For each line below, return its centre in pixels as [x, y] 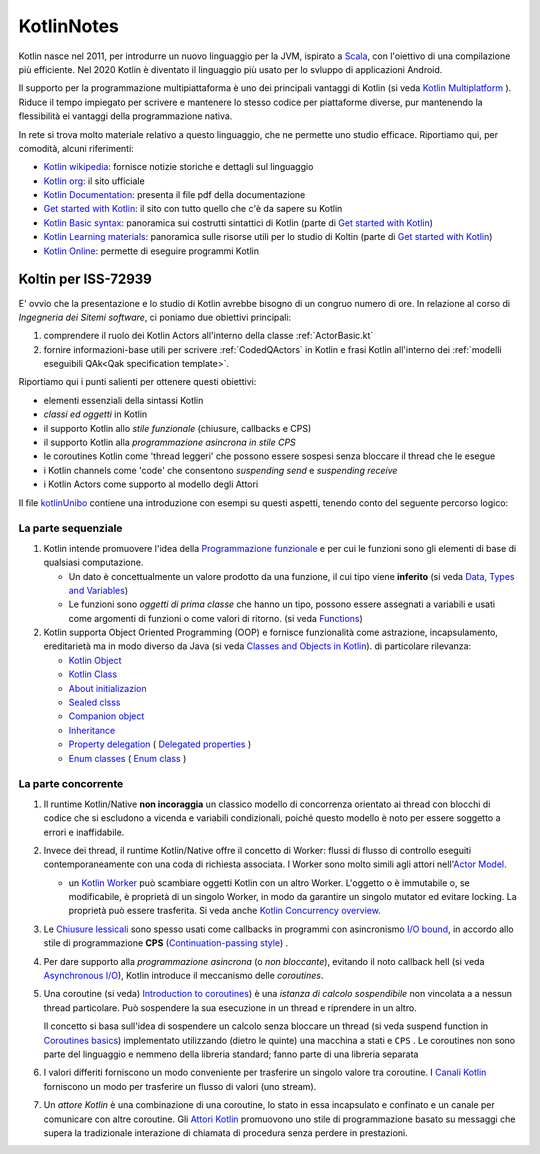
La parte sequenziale [70, 528]
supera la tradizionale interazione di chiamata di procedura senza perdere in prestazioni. [226, 1132]
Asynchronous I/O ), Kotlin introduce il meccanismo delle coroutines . [183, 976]
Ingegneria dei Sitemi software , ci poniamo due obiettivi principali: [155, 317]
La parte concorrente [71, 784]
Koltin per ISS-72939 [85, 279]
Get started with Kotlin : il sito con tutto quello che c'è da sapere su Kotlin [193, 209]
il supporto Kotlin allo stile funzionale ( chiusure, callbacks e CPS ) [177, 428]
